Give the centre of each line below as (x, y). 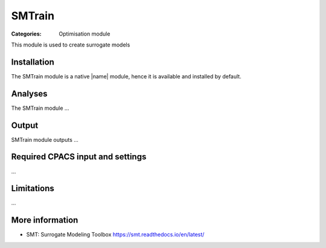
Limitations (33, 189)
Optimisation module (85, 34)
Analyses (29, 94)
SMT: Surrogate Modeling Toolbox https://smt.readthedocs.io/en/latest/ (115, 235)
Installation (33, 62)
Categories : (26, 34)
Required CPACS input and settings (79, 157)
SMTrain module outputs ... (45, 139)
